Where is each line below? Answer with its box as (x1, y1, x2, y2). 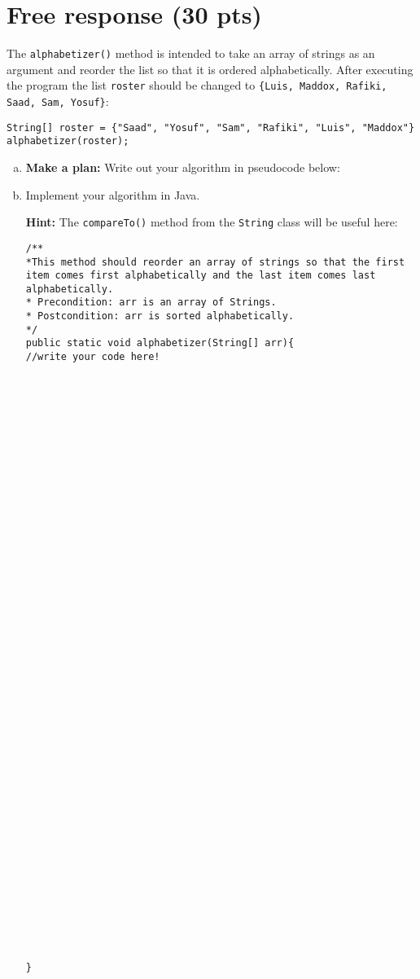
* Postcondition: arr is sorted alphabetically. (25, 310, 295, 323)
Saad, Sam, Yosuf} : (7, 93, 109, 110)
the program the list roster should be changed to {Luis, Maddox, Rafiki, (7, 77, 387, 94)
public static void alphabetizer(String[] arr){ (25, 337, 295, 349)
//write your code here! (25, 351, 160, 363)
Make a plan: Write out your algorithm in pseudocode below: (25, 159, 340, 175)
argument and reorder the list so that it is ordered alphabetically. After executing (7, 60, 413, 77)
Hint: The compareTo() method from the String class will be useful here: (25, 213, 398, 230)
